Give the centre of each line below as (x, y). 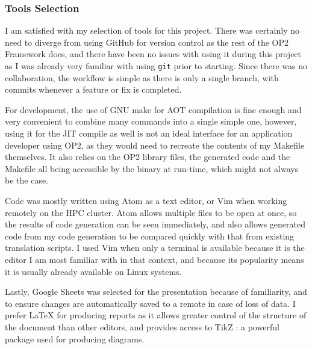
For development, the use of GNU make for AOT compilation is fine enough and (153, 109)
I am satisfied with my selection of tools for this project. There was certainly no (152, 30)
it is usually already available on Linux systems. (93, 271)
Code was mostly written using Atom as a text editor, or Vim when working (146, 200)
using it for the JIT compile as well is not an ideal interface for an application (149, 133)
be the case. (27, 180)
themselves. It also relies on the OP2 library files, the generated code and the (148, 157)
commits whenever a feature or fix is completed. (93, 89)
